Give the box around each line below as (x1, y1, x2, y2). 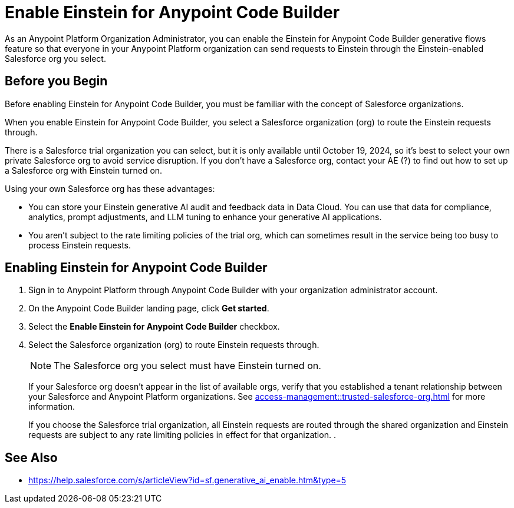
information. (28, 401, 75, 412)
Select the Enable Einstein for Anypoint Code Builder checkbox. (28, 321, 280, 332)
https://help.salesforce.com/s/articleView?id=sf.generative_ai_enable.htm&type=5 (28, 475, 347, 486)
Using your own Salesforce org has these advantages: (5, 183, 215, 194)
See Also (5, 450, 58, 465)
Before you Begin (5, 74, 108, 89)
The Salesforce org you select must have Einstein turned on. (54, 360, 321, 372)
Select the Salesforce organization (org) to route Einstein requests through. (28, 340, 319, 350)
